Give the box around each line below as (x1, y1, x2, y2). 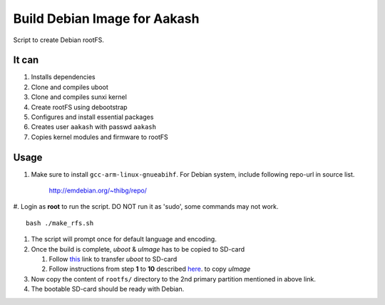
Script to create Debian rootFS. (13, 36, 105, 44)
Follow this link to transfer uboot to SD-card (48, 255, 178, 264)
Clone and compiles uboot (31, 83, 108, 91)
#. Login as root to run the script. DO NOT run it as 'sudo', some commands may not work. (13, 202, 279, 211)
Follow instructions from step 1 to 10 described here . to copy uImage (48, 264, 251, 274)
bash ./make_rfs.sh (26, 219, 94, 227)
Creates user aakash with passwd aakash (31, 123, 157, 131)
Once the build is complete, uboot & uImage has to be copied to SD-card (31, 244, 245, 253)
